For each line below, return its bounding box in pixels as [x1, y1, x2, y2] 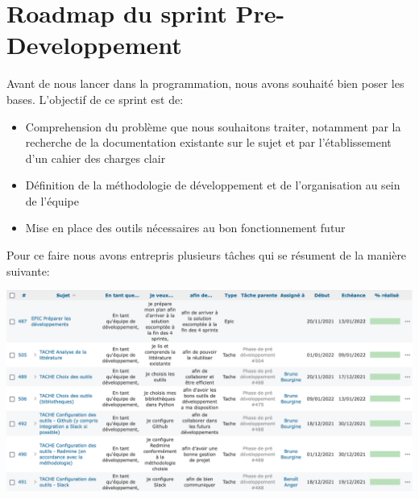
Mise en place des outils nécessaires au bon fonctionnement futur [25, 219, 346, 236]
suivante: [6, 262, 50, 279]
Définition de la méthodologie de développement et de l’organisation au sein [25, 177, 400, 193]
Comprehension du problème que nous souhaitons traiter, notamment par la [25, 118, 401, 135]
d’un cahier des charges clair [25, 149, 166, 166]
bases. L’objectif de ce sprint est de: [6, 90, 184, 107]
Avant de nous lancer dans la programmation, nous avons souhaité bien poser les [6, 75, 404, 92]
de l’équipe [25, 192, 79, 209]
